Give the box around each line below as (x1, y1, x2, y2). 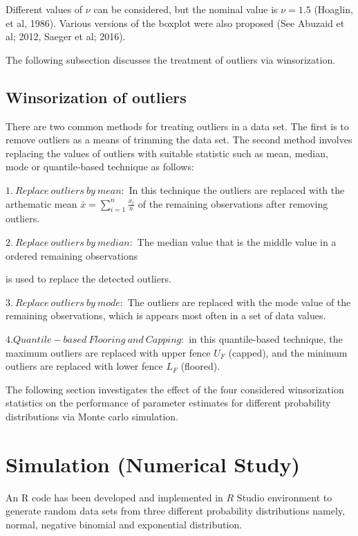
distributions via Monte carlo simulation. (6, 409, 179, 423)
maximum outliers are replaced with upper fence (6, 345, 211, 359)
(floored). (180, 359, 220, 373)
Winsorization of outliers (6, 86, 187, 107)
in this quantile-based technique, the (189, 331, 343, 346)
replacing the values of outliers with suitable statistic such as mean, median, (6, 145, 328, 160)
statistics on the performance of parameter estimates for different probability (6, 395, 331, 410)
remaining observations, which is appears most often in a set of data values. (6, 308, 326, 323)
